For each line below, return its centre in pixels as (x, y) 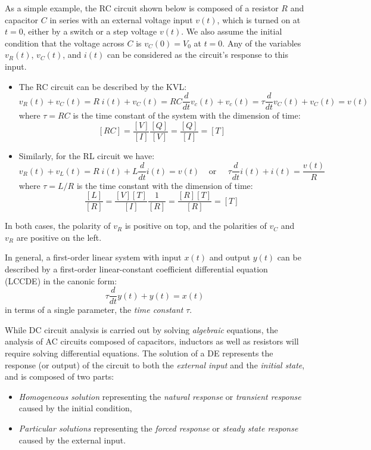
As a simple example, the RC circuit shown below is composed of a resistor (142, 8)
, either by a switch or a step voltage (90, 31)
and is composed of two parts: (60, 376)
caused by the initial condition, (75, 408)
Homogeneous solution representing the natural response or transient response (160, 396)
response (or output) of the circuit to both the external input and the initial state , (155, 364)
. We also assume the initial (232, 31)
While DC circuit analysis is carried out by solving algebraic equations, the (141, 329)
